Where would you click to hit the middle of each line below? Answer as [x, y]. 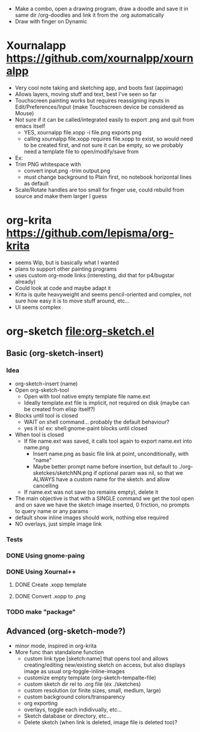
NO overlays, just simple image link [58, 524]
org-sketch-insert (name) [46, 383]
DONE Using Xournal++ [41, 571]
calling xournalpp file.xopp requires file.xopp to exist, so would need [108, 139]
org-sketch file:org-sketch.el [80, 331]
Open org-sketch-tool [42, 390]
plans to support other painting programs [66, 269]
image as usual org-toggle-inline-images [74, 671]
